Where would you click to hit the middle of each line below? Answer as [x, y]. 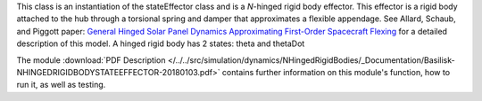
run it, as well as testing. [61, 85]
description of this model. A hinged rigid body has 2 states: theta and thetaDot [161, 43]
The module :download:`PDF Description [91, 60]
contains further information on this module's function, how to [336, 72]
